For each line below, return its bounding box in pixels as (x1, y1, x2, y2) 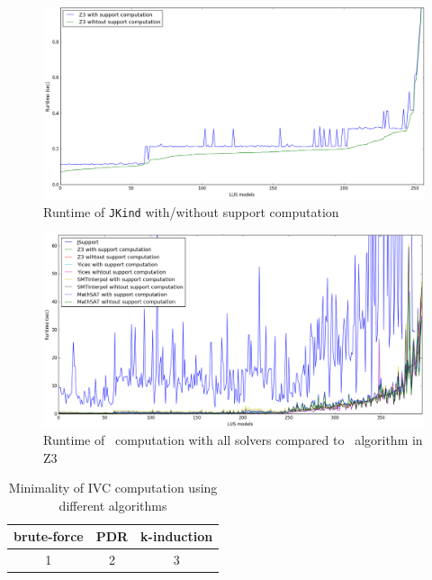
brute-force (13, 527, 84, 546)
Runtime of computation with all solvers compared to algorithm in (43, 430, 423, 449)
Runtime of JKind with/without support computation (43, 202, 339, 221)
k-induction (140, 527, 213, 546)
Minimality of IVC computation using (8, 478, 218, 497)
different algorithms (58, 495, 167, 514)
